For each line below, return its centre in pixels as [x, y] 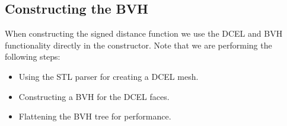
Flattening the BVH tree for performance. [95, 116]
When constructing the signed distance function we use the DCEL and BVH [144, 33]
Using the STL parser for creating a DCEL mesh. [109, 76]
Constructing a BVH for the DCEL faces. [94, 96]
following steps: [33, 56]
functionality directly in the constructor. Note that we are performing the [138, 45]
